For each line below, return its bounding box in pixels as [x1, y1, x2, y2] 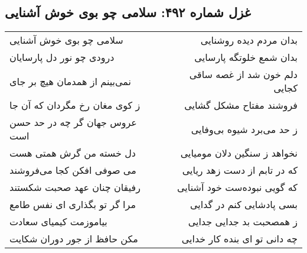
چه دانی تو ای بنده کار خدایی [181, 232, 298, 246]
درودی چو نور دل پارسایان [9, 50, 115, 64]
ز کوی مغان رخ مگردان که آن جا [9, 98, 141, 112]
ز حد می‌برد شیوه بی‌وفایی [191, 122, 298, 136]
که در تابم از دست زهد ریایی [182, 163, 298, 177]
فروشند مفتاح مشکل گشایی [184, 98, 298, 112]
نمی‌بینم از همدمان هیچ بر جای [9, 74, 132, 88]
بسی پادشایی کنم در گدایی [190, 197, 298, 212]
